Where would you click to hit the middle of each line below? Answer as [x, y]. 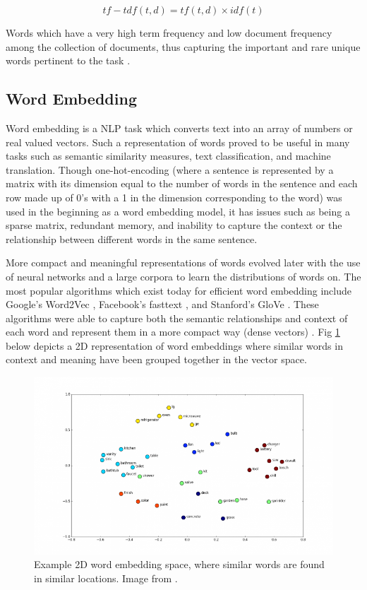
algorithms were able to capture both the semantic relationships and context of [177, 318]
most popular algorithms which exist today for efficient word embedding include [179, 290]
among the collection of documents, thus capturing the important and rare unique [183, 46]
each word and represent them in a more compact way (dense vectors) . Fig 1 [173, 332]
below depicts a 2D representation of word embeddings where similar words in [174, 345]
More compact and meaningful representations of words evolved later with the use [183, 262]
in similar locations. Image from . [106, 578]
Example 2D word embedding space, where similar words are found [179, 564]
